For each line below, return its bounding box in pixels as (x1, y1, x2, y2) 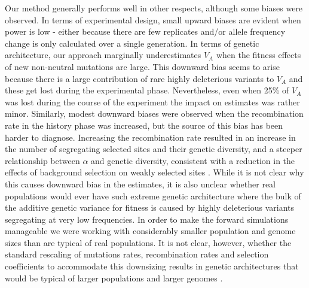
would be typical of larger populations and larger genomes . (5, 271, 223, 284)
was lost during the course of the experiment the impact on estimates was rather (5, 95, 300, 108)
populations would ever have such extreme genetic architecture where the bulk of (5, 189, 301, 202)
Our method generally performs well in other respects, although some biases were (5, 2, 303, 14)
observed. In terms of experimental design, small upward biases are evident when (5, 13, 301, 26)
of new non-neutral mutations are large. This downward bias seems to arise (5, 60, 280, 72)
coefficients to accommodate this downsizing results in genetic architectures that (5, 260, 299, 272)
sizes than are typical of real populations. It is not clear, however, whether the (5, 236, 292, 248)
